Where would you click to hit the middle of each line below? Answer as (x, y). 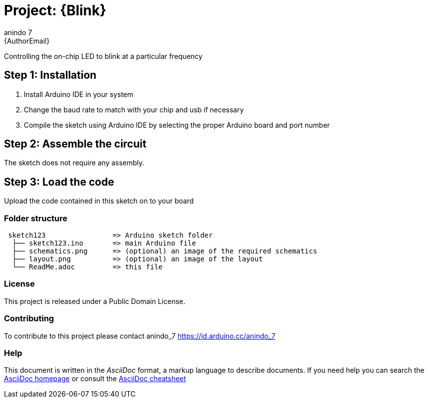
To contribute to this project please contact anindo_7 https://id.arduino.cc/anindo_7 (140, 336)
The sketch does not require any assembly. (74, 163)
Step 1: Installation (50, 75)
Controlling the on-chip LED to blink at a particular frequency (103, 56)
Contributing (29, 319)
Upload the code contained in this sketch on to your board (99, 201)
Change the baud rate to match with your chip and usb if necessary (134, 109)
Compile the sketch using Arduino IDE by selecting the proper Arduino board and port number (177, 125)
